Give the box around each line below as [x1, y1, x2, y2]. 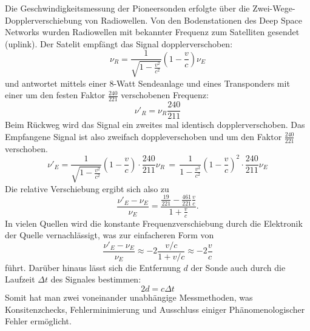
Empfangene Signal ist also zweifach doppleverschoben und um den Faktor [5, 130, 282, 142]
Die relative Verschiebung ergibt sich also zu [5, 182, 169, 195]
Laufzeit [5, 273, 35, 286]
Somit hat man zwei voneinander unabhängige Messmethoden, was [5, 291, 253, 304]
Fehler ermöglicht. [5, 315, 72, 327]
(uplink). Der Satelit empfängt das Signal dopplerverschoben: [5, 37, 233, 50]
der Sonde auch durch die [190, 261, 286, 273]
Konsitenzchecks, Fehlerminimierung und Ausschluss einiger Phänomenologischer [5, 303, 305, 315]
